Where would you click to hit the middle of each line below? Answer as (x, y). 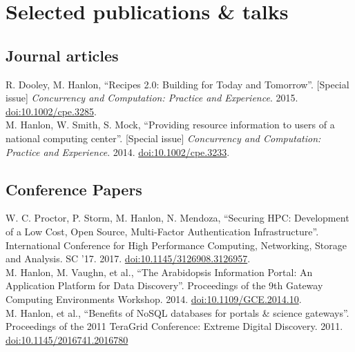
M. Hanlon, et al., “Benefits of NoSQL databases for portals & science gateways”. (177, 312)
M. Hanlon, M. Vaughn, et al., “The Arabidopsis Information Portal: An (159, 272)
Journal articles (62, 55)
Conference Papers (74, 189)
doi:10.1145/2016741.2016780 (67, 339)
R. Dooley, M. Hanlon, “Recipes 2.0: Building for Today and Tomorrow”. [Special (177, 84)
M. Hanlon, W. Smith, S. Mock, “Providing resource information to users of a (170, 125)
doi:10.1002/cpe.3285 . (51, 111)
